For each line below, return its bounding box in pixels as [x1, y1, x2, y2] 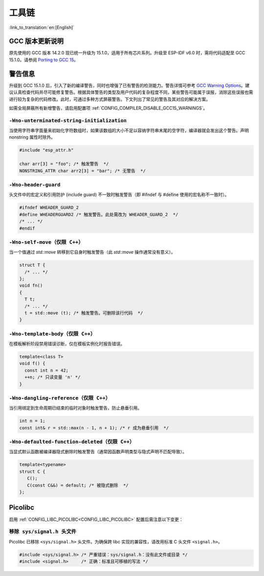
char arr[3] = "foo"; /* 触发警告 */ [19, 161, 109, 167]
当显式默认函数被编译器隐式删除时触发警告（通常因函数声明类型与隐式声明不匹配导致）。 [9, 449, 187, 455]
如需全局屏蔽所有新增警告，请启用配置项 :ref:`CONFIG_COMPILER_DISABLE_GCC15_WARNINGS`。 [9, 105, 208, 111]
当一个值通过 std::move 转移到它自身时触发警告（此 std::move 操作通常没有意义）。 [9, 249, 176, 255]
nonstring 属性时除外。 [9, 134, 56, 140]
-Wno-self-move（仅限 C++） [9, 239, 84, 245]
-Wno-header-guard [9, 181, 61, 188]
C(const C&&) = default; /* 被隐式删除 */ [27, 482, 129, 488]
